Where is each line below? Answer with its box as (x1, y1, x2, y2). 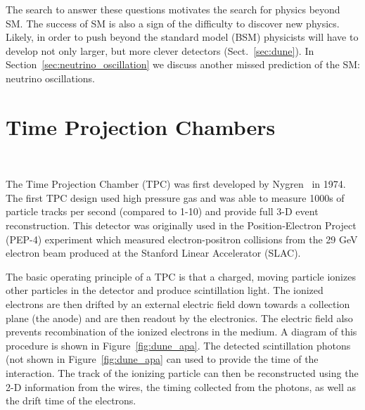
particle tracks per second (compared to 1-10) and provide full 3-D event (6, 204, 319, 219)
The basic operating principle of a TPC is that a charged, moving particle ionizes (6, 269, 356, 283)
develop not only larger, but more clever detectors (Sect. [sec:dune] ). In (6, 43, 314, 58)
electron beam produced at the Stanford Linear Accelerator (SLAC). (6, 245, 301, 260)
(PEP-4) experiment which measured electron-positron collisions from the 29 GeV (6, 231, 358, 246)
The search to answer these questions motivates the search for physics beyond (6, 2, 340, 16)
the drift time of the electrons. (6, 393, 136, 408)
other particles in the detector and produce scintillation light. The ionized (6, 283, 324, 297)
